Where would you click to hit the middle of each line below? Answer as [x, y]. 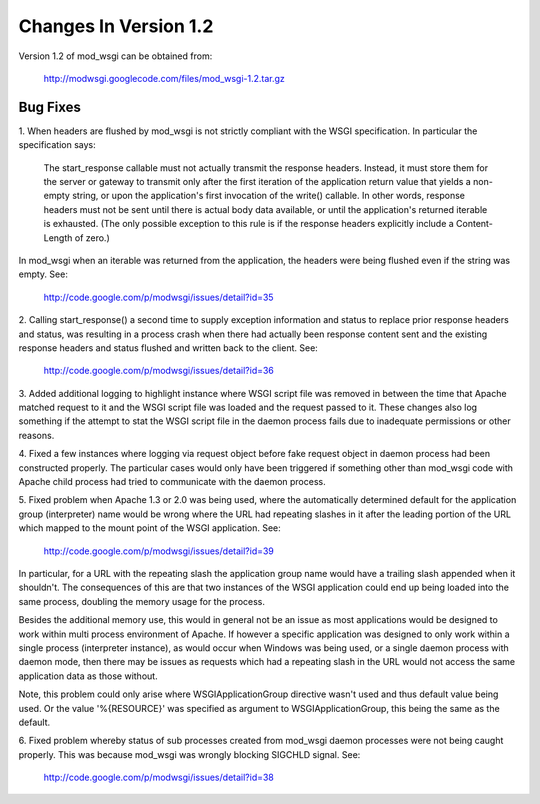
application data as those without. [88, 676]
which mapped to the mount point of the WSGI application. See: [150, 528]
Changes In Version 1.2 [116, 26]
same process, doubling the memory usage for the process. [141, 601]
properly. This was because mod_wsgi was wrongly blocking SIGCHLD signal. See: [189, 754]
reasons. [36, 435]
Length [58, 237]
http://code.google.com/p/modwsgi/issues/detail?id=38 [159, 777]
